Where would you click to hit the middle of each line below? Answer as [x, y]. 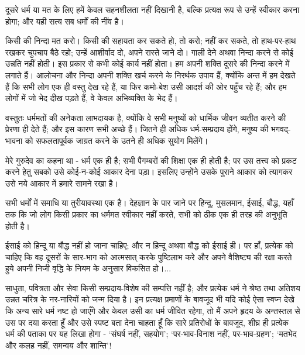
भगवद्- [281, 129]
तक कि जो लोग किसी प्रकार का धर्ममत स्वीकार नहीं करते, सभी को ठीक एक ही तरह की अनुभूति [146, 214]
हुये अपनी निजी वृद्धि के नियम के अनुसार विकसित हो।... [88, 268]
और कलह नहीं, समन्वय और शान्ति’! [59, 345]
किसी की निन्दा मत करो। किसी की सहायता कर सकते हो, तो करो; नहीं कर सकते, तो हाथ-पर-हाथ [151, 41]
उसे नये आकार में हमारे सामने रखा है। [62, 183]
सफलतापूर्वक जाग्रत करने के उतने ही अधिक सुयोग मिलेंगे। [122, 140]
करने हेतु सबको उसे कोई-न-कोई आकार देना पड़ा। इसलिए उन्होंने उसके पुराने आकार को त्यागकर [149, 172]
